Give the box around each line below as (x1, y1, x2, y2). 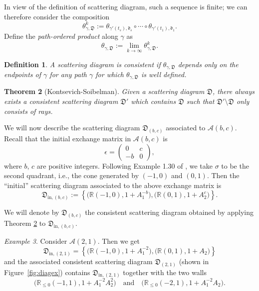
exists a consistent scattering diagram (4, 96, 118, 106)
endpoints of (4, 69, 41, 79)
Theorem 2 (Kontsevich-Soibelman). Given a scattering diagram (4, 86, 205, 97)
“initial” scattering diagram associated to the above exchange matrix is (4, 180, 222, 190)
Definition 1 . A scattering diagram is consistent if (4, 59, 161, 69)
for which (95, 69, 124, 79)
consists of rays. (4, 105, 53, 116)
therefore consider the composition (4, 11, 110, 21)
